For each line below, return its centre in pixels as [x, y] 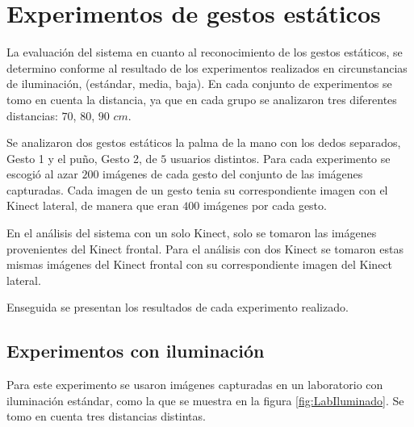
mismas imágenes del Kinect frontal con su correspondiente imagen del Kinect [200, 264]
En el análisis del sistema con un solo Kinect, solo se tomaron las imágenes [192, 233]
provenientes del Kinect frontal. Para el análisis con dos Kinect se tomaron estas [205, 248]
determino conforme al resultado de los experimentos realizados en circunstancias [207, 67]
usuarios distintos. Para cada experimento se [280, 158]
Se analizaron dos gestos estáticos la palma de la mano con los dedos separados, [204, 142]
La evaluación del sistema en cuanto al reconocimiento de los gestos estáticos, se [205, 52]
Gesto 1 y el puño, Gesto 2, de [82, 158]
